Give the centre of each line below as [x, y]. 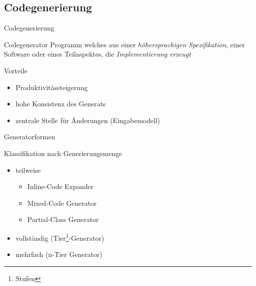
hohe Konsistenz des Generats [61, 104]
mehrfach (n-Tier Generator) [59, 254]
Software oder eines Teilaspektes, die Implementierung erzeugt [97, 54]
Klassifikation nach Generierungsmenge [63, 153]
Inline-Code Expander [61, 186]
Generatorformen [30, 137]
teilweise [28, 170]
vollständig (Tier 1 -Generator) [60, 237]
